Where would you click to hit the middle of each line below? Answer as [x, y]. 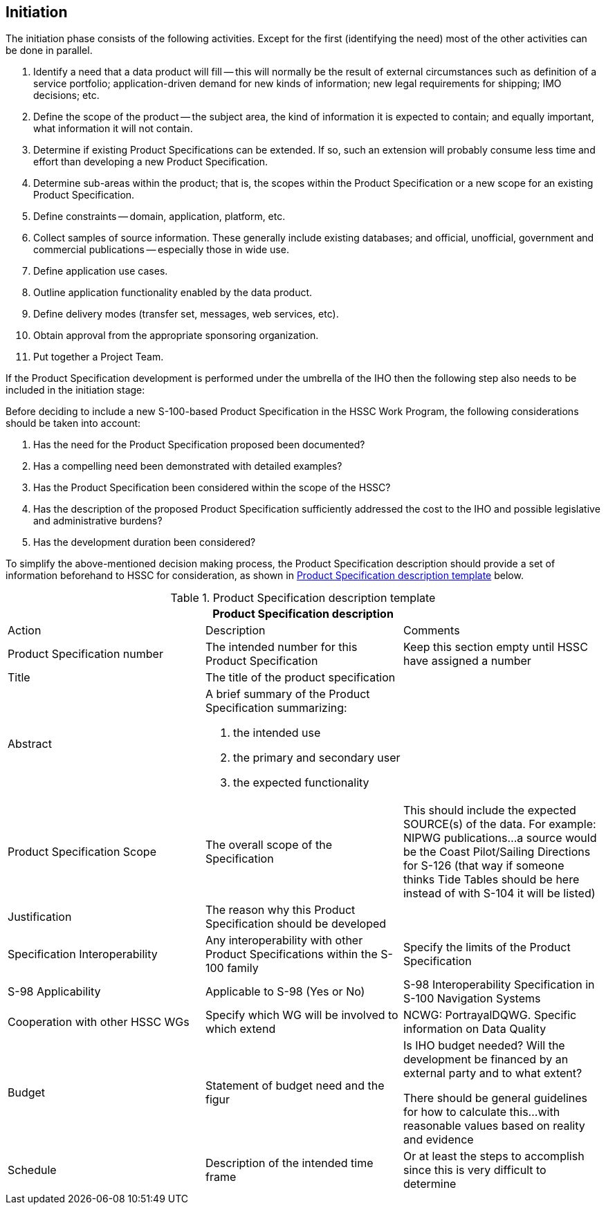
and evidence [438, 1140]
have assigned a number [467, 661]
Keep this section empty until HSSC [495, 647]
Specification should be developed [296, 924]
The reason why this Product [280, 910]
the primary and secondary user [316, 758]
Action [25, 631]
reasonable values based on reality [494, 1126]
